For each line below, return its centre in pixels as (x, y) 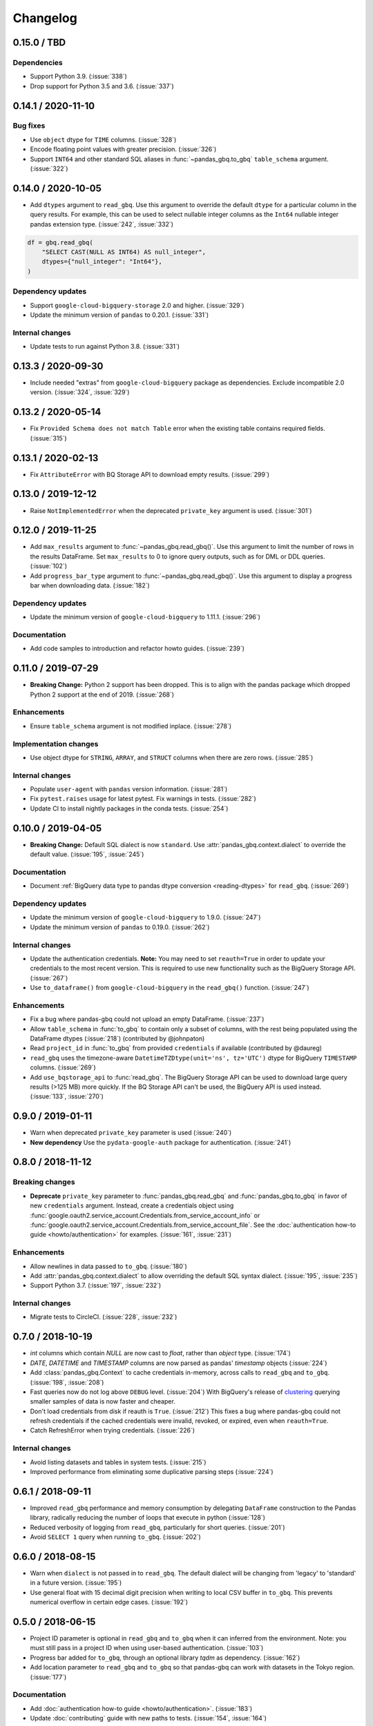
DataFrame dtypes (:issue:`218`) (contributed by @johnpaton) (117, 1038)
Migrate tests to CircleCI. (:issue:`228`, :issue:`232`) (104, 1317)
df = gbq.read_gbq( (60, 242)
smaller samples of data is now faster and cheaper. (103, 1402)
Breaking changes (44, 1182)
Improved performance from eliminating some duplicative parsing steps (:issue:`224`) (152, 1471)
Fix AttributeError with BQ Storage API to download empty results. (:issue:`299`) (150, 474)
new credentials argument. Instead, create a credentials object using (132, 1205)
